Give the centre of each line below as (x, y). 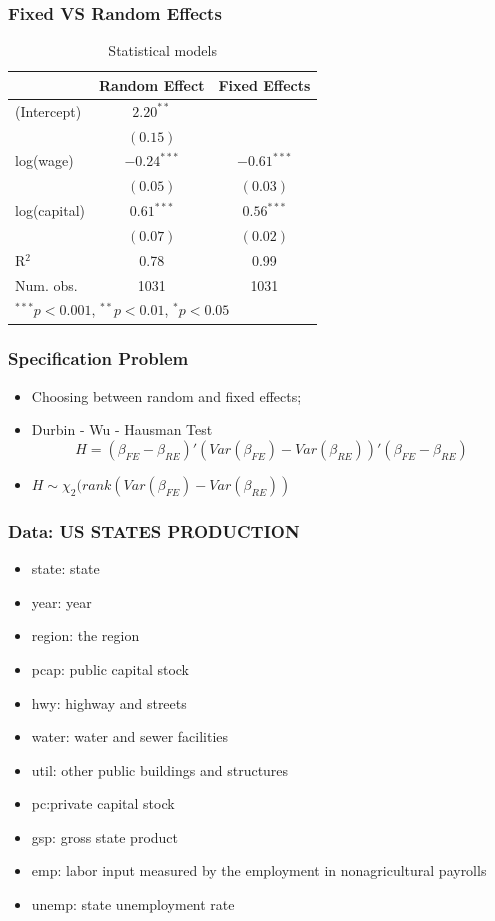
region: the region (85, 635)
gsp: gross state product (105, 836)
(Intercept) (48, 110)
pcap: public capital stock (110, 668)
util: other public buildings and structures (160, 769)
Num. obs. (46, 284)
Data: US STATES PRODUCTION (154, 530)
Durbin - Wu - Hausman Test (122, 429)
